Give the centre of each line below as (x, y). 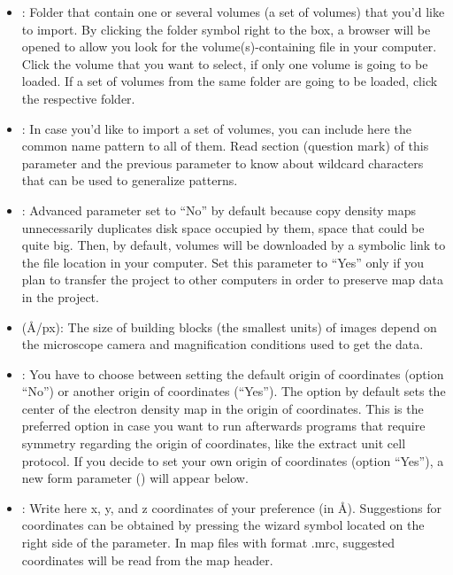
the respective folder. (78, 98)
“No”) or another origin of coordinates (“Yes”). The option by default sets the (234, 391)
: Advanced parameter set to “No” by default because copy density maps (219, 210)
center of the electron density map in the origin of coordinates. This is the (223, 408)
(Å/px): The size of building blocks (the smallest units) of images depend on (229, 326)
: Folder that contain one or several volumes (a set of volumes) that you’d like (233, 12)
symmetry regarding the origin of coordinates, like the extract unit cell (214, 443)
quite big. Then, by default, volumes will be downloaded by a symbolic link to (234, 245)
